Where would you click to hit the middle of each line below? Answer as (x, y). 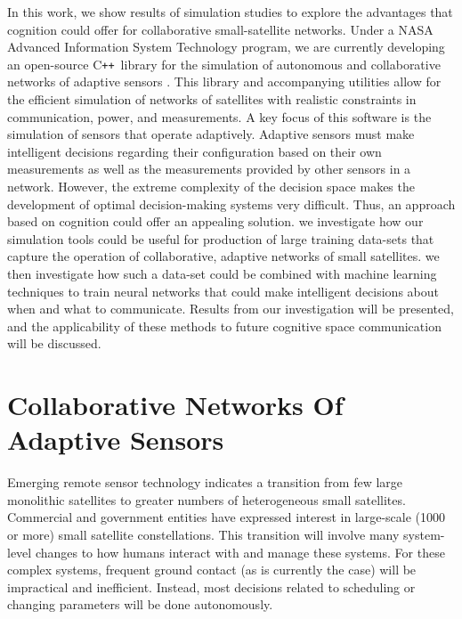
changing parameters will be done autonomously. (140, 604)
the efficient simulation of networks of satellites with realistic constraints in (212, 99)
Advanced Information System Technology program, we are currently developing (226, 47)
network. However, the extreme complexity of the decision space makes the (211, 186)
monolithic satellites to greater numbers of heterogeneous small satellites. (207, 499)
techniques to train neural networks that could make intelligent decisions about (223, 291)
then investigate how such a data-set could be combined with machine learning (222, 273)
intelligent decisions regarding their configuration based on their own (195, 151)
